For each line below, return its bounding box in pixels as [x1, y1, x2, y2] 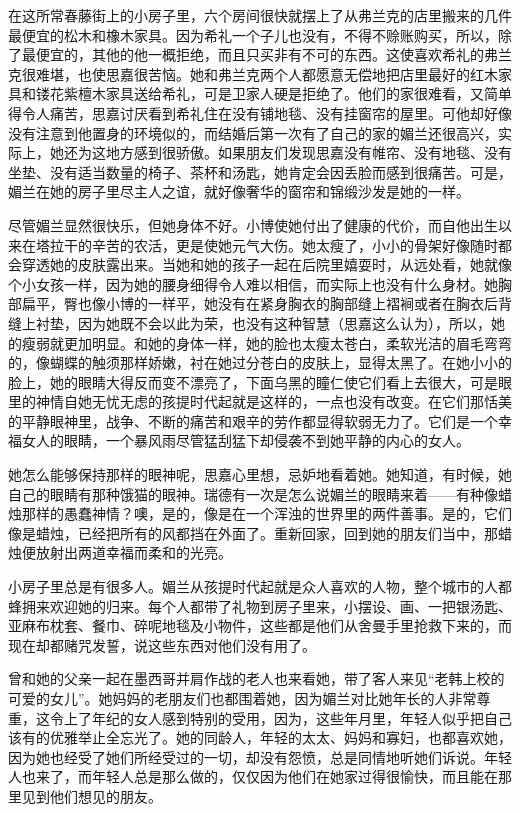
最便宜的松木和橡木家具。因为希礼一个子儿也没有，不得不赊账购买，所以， [8, 24, 498, 45]
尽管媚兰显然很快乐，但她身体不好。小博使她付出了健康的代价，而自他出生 [8, 214, 498, 235]
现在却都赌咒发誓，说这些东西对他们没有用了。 [8, 634, 316, 655]
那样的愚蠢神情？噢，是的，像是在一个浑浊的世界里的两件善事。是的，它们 [21, 503, 512, 524]
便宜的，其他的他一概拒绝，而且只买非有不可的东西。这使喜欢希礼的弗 [35, 44, 498, 65]
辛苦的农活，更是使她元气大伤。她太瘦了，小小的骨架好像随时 [91, 234, 498, 255]
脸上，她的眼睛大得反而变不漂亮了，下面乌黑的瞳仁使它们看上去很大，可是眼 [8, 371, 512, 392]
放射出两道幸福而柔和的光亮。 [35, 542, 232, 563]
